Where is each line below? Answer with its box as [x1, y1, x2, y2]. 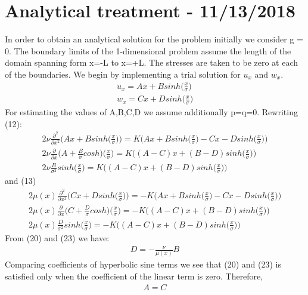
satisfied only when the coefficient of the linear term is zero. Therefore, [5, 269, 263, 282]
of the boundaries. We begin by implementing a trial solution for [5, 67, 241, 80]
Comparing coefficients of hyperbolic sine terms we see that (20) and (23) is [5, 258, 282, 271]
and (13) [5, 174, 36, 187]
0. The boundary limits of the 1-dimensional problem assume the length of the [5, 44, 291, 57]
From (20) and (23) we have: [5, 231, 110, 244]
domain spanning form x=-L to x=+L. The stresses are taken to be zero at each [5, 56, 298, 69]
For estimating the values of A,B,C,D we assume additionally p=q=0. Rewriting [5, 106, 298, 118]
